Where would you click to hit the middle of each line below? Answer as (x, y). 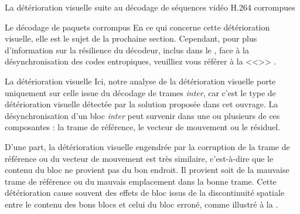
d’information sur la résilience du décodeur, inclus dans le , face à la (127, 50)
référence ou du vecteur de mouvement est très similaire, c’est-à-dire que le (139, 158)
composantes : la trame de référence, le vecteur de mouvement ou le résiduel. (143, 127)
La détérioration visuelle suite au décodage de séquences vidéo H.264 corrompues (150, 7)
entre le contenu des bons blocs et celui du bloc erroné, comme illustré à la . (142, 204)
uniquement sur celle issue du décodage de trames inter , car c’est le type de (140, 92)
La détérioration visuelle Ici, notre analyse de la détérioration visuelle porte (140, 81)
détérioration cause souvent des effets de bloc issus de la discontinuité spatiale (145, 193)
